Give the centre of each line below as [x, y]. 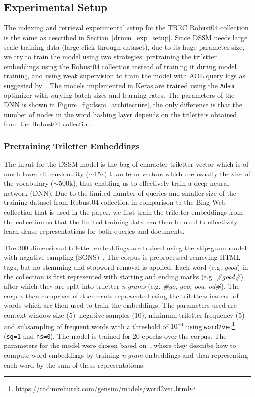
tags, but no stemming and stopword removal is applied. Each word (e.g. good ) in [126, 266]
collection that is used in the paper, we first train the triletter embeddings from [124, 211]
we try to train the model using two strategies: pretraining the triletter [111, 56]
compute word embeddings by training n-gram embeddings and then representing [126, 355]
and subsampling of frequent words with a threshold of [86, 326]
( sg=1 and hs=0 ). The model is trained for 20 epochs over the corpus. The [115, 335]
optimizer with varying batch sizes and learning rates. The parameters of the [119, 95]
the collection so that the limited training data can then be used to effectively [121, 221]
